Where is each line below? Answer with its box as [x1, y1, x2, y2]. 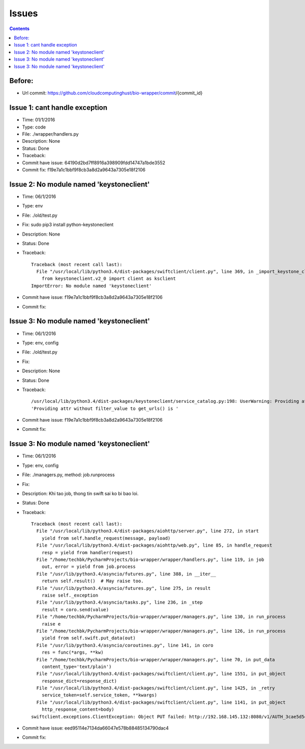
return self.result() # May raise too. [41, 578, 144, 584]
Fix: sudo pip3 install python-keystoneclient [22, 222, 114, 228]
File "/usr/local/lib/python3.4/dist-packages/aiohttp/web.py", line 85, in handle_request [36, 543, 272, 548]
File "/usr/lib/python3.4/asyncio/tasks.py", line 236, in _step [36, 600, 203, 605]
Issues [9, 8, 38, 19]
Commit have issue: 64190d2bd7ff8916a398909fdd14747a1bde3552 [22, 160, 165, 166]
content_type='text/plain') [41, 663, 112, 669]
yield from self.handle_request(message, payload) [41, 535, 171, 541]
